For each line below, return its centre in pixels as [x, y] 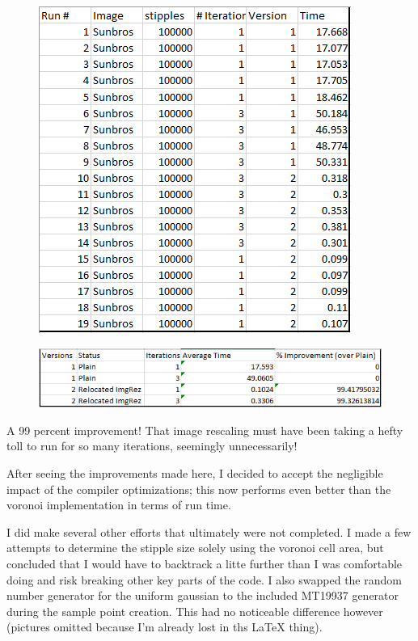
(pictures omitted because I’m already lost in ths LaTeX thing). [165, 627]
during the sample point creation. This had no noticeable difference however [195, 611]
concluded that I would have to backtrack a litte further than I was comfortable [205, 563]
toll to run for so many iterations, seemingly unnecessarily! [152, 446]
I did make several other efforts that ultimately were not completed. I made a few [209, 531]
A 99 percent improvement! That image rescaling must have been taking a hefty [205, 430]
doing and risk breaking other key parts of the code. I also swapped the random [204, 579]
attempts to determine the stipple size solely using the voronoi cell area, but [195, 548]
